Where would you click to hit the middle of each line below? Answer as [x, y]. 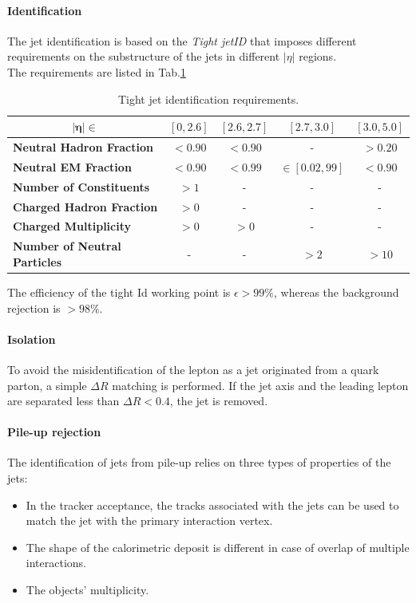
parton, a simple [47, 385]
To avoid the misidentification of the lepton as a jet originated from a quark [193, 369]
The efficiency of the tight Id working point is [119, 292]
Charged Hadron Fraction [85, 206]
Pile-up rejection [54, 432]
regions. [318, 56]
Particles [38, 261]
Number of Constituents [81, 186]
